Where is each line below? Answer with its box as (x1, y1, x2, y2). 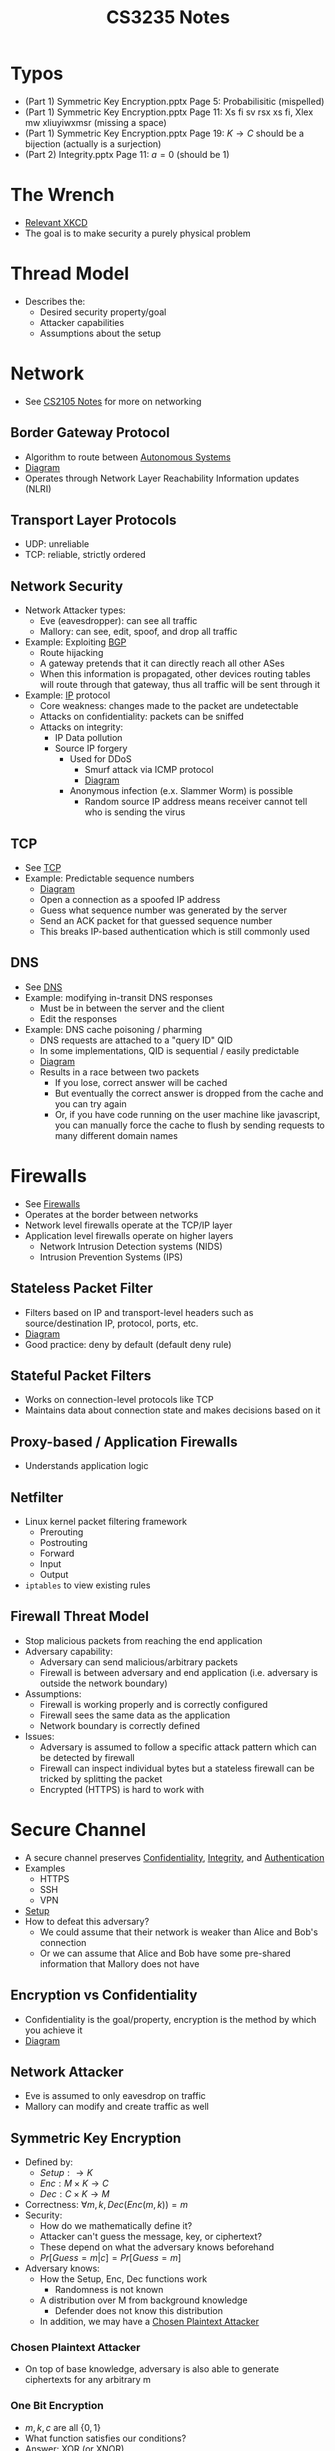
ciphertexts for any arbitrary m (24, 2374, 152, 2386)
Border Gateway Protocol (10, 424, 170, 441)
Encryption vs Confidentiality (10, 1987, 198, 2004)
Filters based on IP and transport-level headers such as (24, 1306, 254, 1318)
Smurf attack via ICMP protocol (84, 764, 214, 776)
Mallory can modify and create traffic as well (24, 2101, 210, 2113)
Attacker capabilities (39, 316, 125, 328)
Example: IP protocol (24, 689, 111, 701)
